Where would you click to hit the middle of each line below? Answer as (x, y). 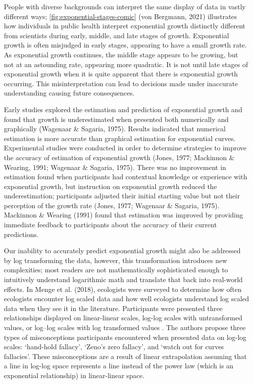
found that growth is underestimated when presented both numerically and (116, 119)
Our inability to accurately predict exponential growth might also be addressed (122, 251)
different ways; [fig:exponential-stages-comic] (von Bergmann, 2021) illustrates (121, 16)
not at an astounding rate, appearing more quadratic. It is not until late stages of (126, 64)
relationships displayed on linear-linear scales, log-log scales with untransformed (123, 318)
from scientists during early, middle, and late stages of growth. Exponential (116, 35)
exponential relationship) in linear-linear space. (74, 375)
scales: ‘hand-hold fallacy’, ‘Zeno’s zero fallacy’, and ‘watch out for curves (114, 347)
